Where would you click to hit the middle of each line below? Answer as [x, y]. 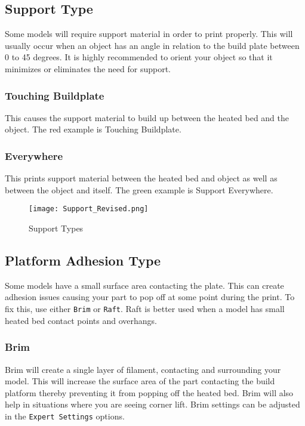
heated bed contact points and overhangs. [81, 320]
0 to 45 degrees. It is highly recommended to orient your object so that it [139, 57]
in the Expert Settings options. [65, 416]
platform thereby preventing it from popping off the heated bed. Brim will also [149, 392]
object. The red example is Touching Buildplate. [93, 129]
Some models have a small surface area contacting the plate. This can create [144, 285]
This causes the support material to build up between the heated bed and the [147, 117]
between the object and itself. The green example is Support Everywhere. [139, 189]
